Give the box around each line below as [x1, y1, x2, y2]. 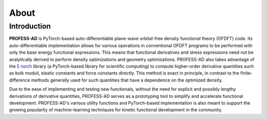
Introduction [9, 22, 51, 31]
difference [9, 77, 31, 83]
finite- [240, 70, 253, 76]
